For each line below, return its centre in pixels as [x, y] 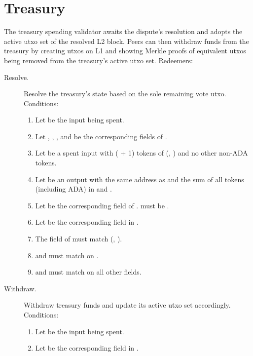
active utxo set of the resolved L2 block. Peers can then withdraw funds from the [126, 41]
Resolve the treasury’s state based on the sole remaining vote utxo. [125, 94]
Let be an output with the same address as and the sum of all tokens [140, 179]
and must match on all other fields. [88, 272]
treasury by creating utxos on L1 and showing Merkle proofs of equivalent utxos [125, 51]
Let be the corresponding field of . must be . [102, 205]
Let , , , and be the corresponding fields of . [101, 136]
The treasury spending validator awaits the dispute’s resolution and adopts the [123, 31]
